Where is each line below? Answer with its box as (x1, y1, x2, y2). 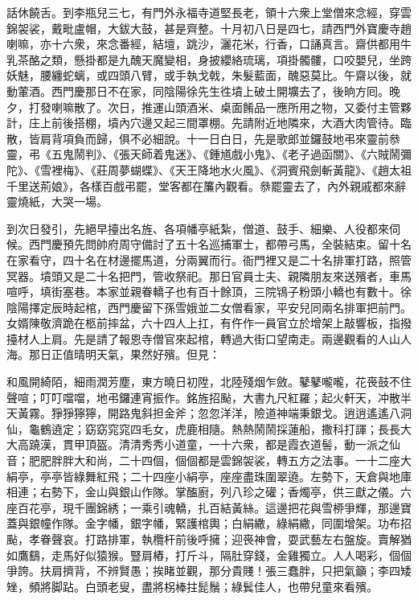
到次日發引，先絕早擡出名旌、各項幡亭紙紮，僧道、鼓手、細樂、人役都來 (6, 220, 389, 236)
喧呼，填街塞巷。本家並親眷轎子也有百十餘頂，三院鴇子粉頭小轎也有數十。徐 (6, 283, 412, 300)
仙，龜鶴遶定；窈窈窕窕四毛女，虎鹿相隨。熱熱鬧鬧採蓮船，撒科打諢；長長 (6, 420, 400, 437)
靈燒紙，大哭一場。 (6, 193, 108, 210)
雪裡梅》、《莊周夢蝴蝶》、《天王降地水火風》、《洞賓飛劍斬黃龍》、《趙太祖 (39, 161, 412, 178)
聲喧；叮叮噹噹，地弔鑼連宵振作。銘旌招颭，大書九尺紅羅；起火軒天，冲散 (6, 388, 400, 405)
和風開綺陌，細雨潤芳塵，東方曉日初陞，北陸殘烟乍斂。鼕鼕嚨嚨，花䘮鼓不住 (6, 373, 412, 390)
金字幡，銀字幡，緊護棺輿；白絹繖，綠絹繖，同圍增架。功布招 (84, 515, 412, 532)
